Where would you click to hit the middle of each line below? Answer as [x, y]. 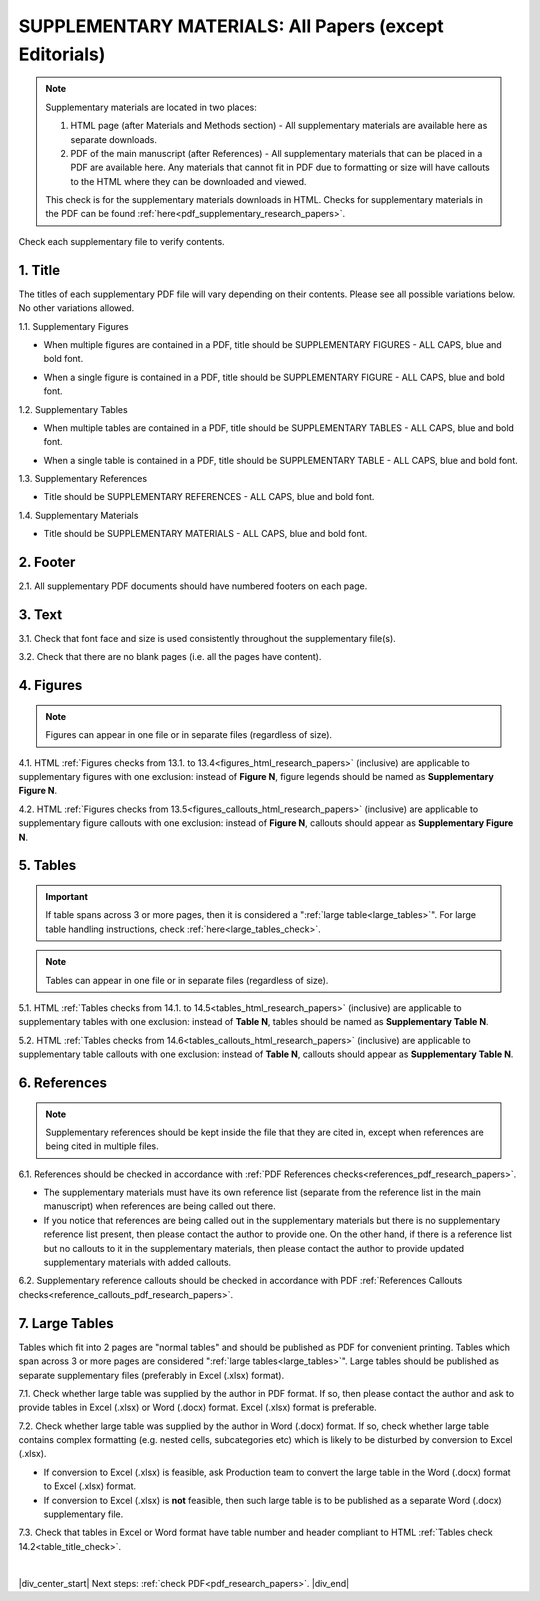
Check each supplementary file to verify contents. [121, 241]
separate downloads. [114, 139]
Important [67, 896]
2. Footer [47, 562]
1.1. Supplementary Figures [73, 326]
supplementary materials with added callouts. [137, 1262]
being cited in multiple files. [102, 1146]
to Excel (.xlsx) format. [90, 1486]
